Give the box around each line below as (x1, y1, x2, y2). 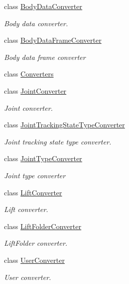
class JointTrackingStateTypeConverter (4, 119, 125, 130)
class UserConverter (4, 254, 65, 265)
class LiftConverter (4, 187, 62, 197)
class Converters (4, 68, 54, 79)
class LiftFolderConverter (4, 221, 81, 231)
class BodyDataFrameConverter (4, 35, 102, 45)
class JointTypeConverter (4, 153, 82, 164)
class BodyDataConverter (4, 1, 82, 11)
